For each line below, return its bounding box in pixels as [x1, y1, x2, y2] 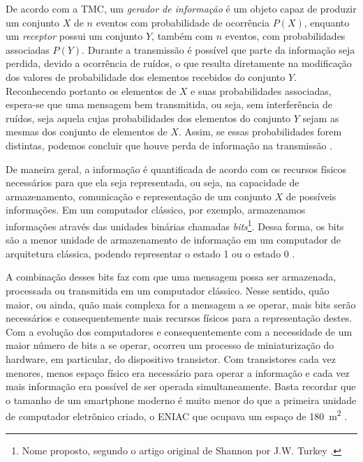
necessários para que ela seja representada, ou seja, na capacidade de [6, 175, 299, 190]
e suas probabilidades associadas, [191, 83, 332, 98]
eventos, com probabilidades [225, 29, 346, 43]
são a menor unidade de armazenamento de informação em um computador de [6, 232, 341, 247]
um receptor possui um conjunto [6, 29, 143, 43]
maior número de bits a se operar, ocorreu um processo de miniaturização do [6, 338, 334, 352]
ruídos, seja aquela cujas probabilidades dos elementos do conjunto [6, 110, 291, 125]
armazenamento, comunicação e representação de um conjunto [6, 188, 272, 203]
